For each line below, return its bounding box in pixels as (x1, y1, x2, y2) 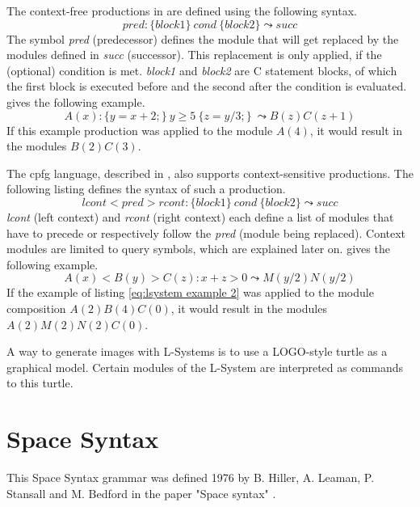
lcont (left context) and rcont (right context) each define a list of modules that (6, 208, 394, 225)
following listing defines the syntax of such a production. (6, 180, 286, 197)
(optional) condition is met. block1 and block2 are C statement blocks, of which (6, 61, 397, 78)
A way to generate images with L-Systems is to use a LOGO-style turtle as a (6, 343, 388, 360)
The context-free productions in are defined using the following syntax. (6, 2, 357, 19)
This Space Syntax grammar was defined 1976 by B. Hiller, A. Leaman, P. (6, 469, 375, 485)
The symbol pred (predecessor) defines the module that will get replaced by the (6, 30, 399, 47)
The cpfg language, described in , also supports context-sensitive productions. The (6, 164, 414, 181)
